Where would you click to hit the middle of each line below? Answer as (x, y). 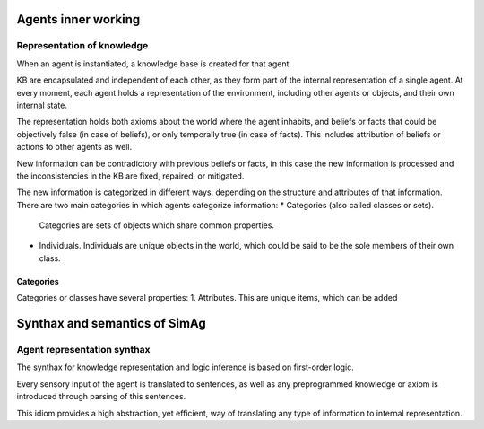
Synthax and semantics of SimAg (111, 324)
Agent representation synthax (83, 350)
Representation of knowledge (82, 46)
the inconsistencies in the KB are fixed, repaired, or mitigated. (130, 176)
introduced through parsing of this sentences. (101, 397)
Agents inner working (78, 19)
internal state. (42, 105)
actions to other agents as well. (74, 147)
